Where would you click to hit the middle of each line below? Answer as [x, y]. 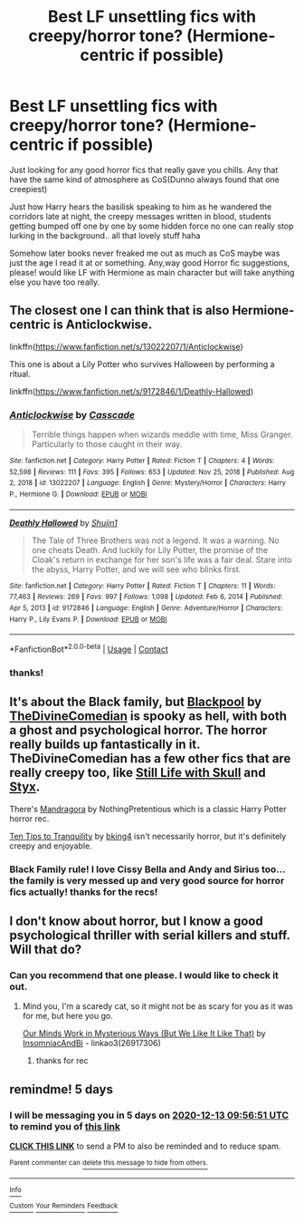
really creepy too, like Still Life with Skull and [138, 773]
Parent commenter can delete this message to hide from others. [109, 1162]
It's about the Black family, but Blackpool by [136, 702]
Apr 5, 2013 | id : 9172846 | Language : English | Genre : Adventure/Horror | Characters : [146, 608]
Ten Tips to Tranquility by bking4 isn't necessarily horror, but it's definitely [148, 836]
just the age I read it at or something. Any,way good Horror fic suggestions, [150, 262]
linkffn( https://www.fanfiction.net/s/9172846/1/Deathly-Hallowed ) [132, 391]
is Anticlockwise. [103, 325]
